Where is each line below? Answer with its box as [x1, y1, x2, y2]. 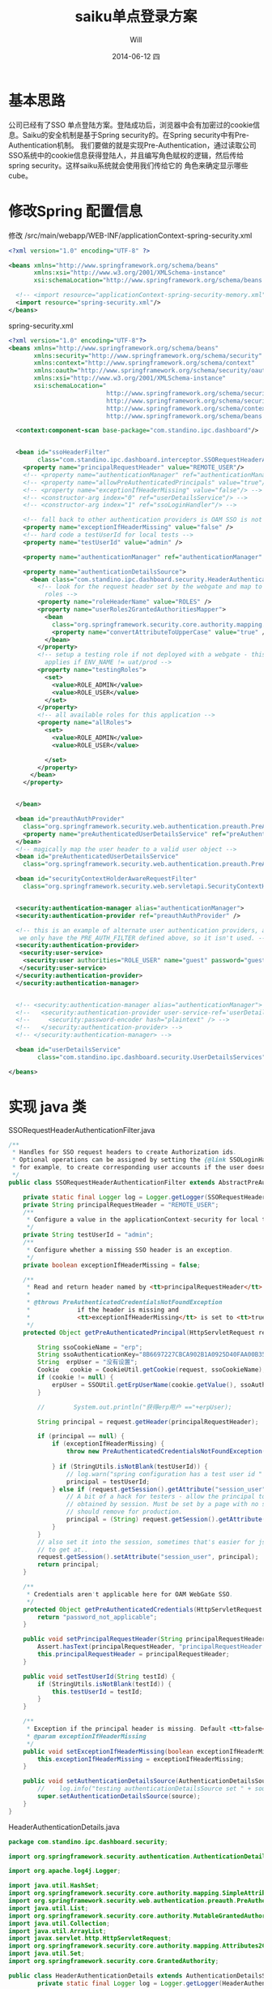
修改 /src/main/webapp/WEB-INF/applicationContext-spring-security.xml [8, 230, 253, 240]
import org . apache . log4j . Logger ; [8, 1867, 121, 1875]
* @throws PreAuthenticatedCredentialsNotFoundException [26, 1298, 223, 1307]
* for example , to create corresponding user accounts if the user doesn [11, 1164, 266, 1172]
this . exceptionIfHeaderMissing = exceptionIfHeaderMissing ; [37, 1754, 244, 1763]
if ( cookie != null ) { [37, 1373, 114, 1382]
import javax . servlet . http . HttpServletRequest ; [8, 1935, 172, 1943]
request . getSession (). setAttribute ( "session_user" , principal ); [37, 1553, 259, 1561]
